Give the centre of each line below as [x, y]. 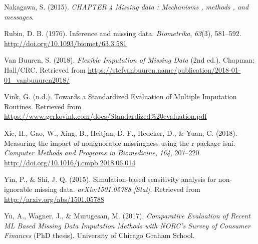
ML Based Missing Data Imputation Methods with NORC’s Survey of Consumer [127, 225]
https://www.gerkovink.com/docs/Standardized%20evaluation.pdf [105, 116]
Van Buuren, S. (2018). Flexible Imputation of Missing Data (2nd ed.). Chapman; [130, 60]
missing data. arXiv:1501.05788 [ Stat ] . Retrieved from [117, 189]
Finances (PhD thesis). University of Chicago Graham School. [99, 235]
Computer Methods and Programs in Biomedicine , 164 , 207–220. [103, 153]
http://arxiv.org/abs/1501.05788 [54, 199]
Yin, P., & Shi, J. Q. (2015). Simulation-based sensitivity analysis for [110, 179]
